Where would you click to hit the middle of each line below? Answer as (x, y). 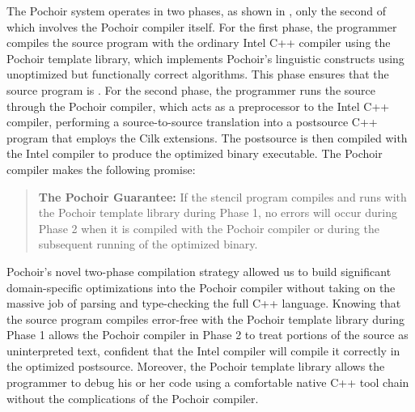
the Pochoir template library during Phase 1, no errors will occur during (218, 212)
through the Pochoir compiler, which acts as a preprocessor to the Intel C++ (198, 106)
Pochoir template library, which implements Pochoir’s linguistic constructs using (205, 58)
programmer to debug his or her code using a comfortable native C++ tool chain (208, 382)
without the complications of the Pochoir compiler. (133, 398)
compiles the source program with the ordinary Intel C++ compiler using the (199, 42)
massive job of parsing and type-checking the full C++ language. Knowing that (204, 303)
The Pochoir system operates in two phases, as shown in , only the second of (197, 11)
